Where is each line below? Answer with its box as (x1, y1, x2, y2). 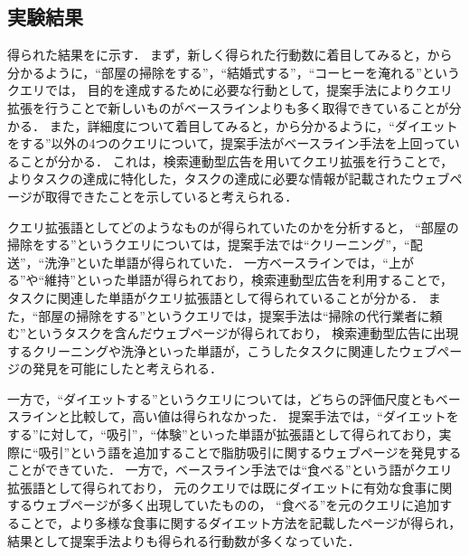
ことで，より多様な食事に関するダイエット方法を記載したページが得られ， (19, 514, 462, 532)
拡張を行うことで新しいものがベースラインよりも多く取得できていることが (7, 98, 449, 117)
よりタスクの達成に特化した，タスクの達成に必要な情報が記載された (7, 169, 412, 188)
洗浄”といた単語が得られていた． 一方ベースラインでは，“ (44, 252, 389, 271)
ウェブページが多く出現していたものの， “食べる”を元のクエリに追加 (32, 495, 440, 514)
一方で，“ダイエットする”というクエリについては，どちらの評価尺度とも (7, 389, 436, 408)
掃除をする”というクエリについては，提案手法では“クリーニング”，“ (7, 235, 410, 254)
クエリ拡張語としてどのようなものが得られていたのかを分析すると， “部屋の (7, 217, 459, 236)
